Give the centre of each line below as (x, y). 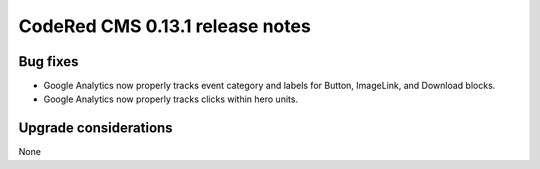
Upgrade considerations (96, 128)
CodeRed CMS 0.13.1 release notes (165, 26)
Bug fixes (48, 61)
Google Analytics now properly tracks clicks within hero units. (171, 99)
